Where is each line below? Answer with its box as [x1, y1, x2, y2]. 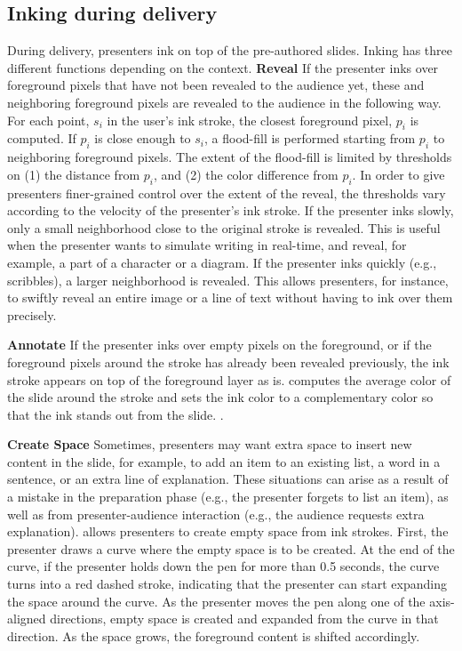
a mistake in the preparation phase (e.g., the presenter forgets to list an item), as [7, 487, 449, 506]
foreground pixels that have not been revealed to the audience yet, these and [7, 76, 425, 94]
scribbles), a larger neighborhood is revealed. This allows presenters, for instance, [7, 270, 449, 289]
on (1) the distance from [7, 165, 140, 183]
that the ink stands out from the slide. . [7, 405, 224, 423]
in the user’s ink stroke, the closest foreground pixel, [107, 110, 393, 129]
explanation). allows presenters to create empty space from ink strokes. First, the [7, 522, 449, 541]
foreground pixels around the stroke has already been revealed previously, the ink [7, 352, 450, 371]
